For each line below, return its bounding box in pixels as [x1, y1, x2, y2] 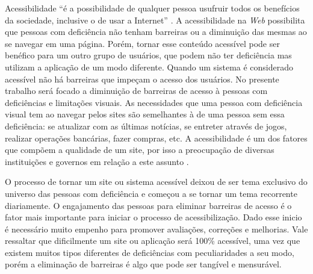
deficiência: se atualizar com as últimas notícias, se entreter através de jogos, [5, 119, 287, 132]
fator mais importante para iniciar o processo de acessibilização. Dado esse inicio [5, 211, 302, 223]
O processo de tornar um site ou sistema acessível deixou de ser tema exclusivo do [5, 175, 308, 188]
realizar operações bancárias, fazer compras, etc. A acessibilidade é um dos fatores [5, 131, 308, 144]
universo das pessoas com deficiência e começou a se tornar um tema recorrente [5, 187, 297, 199]
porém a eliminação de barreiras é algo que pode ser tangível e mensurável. [5, 258, 282, 270]
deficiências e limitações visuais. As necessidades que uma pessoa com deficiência [5, 96, 303, 108]
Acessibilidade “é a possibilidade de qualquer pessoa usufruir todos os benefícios [5, 2, 300, 14]
